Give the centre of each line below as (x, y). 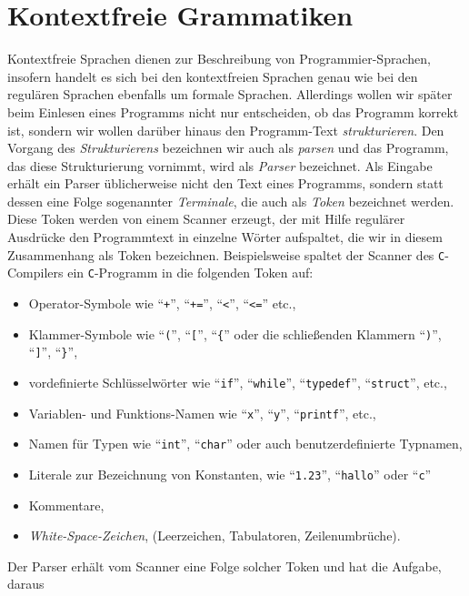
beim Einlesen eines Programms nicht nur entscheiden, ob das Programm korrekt (233, 111)
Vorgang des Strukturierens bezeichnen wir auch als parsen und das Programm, (228, 148)
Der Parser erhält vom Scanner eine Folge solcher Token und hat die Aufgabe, (225, 566)
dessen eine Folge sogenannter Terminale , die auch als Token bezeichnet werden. (231, 201)
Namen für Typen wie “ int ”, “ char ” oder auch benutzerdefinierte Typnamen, (245, 444)
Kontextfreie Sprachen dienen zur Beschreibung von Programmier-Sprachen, (219, 59)
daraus (26, 584)
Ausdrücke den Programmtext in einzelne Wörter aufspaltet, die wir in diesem (225, 237)
